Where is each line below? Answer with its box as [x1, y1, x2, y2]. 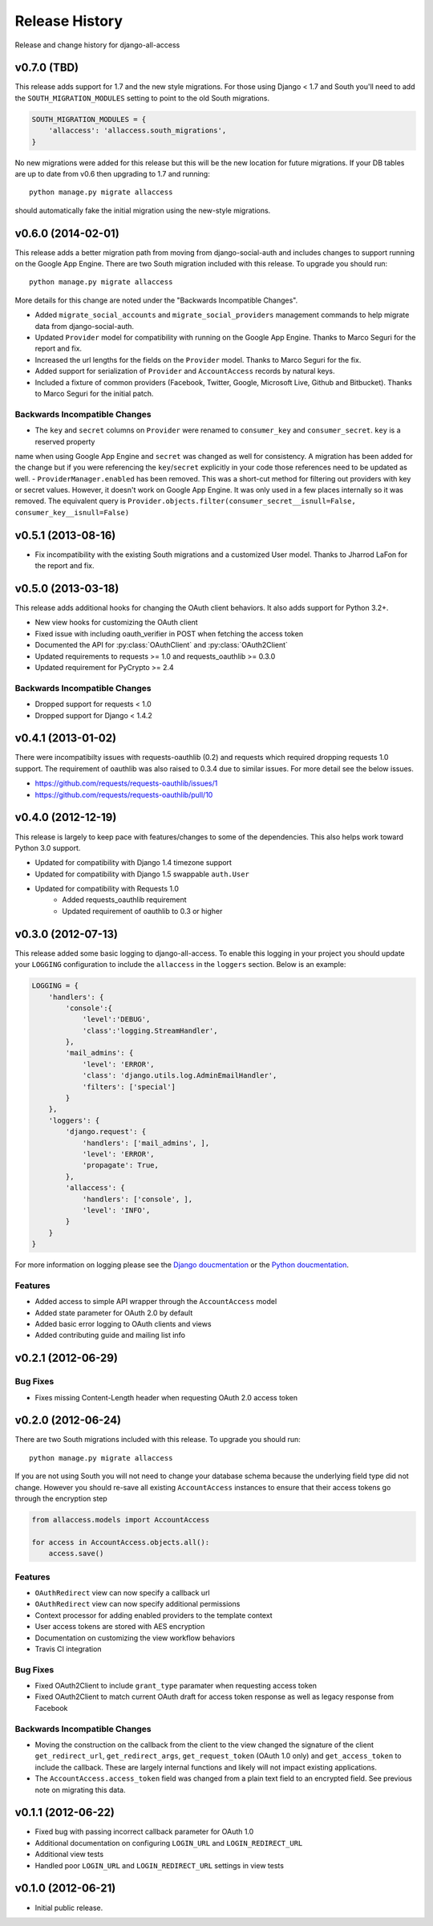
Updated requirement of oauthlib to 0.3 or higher [62, 906, 223, 916]
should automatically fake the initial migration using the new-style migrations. [14, 205, 271, 215]
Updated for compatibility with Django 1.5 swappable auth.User [34, 869, 250, 879]
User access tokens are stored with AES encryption [34, 1622, 205, 1631]
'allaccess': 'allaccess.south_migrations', [48, 126, 227, 136]
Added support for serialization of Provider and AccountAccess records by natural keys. [34, 366, 335, 376]
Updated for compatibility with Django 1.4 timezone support [34, 858, 233, 868]
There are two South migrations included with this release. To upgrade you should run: [14, 1435, 301, 1444]
